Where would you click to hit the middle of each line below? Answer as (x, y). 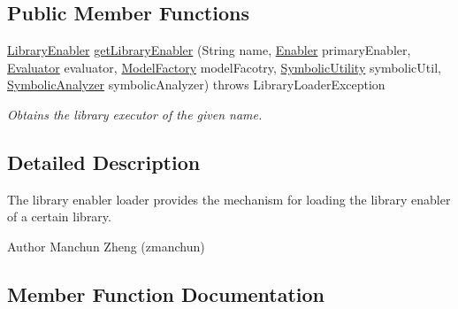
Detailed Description (104, 162)
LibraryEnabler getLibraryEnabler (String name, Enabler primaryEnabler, (209, 50)
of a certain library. (59, 216)
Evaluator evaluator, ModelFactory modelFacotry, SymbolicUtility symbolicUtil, (224, 67)
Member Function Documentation (166, 294)
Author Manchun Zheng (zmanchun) (106, 246)
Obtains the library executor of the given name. (135, 114)
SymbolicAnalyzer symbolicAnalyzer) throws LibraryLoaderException (196, 85)
